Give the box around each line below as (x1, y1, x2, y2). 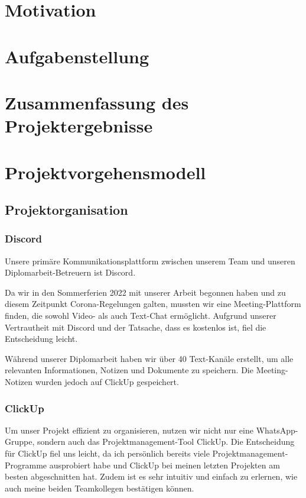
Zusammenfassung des (5, 90, 189, 114)
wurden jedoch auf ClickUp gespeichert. (35, 376, 179, 388)
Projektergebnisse (5, 114, 153, 138)
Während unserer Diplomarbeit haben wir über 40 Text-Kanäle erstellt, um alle (5, 352, 294, 364)
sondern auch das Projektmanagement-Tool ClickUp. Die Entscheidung (37, 435, 295, 448)
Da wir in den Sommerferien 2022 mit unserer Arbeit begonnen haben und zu (5, 286, 286, 298)
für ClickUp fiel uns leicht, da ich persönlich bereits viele (5, 447, 210, 460)
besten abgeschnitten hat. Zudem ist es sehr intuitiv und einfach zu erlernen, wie (5, 470, 298, 483)
